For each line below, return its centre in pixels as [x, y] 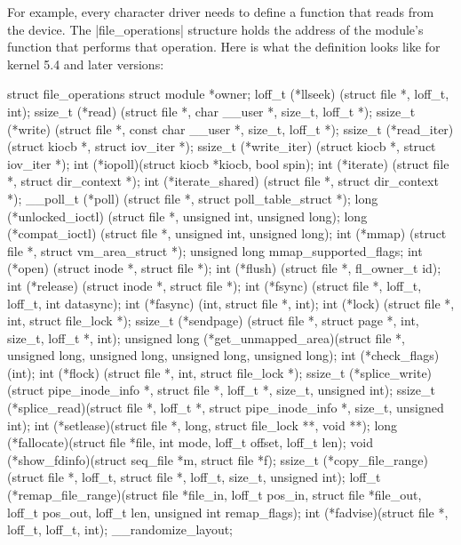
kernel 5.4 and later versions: [86, 64]
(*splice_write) [390, 372]
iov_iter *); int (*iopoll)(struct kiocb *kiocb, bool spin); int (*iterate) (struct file [228, 163]
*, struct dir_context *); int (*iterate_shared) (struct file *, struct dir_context [223, 181]
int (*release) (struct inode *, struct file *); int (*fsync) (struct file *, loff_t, [215, 285]
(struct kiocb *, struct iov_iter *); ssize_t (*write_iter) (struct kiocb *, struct [222, 146]
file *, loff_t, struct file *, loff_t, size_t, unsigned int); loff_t [215, 477]
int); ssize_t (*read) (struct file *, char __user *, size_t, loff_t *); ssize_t [211, 111]
